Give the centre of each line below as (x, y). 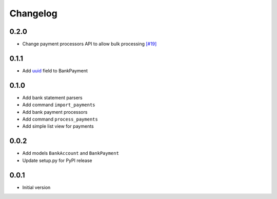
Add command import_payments (59, 105)
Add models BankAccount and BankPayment (71, 153)
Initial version (36, 187)
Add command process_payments (60, 119)
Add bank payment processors (55, 112)
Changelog (33, 13)
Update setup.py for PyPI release (57, 160)
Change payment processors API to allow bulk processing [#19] (90, 44)
